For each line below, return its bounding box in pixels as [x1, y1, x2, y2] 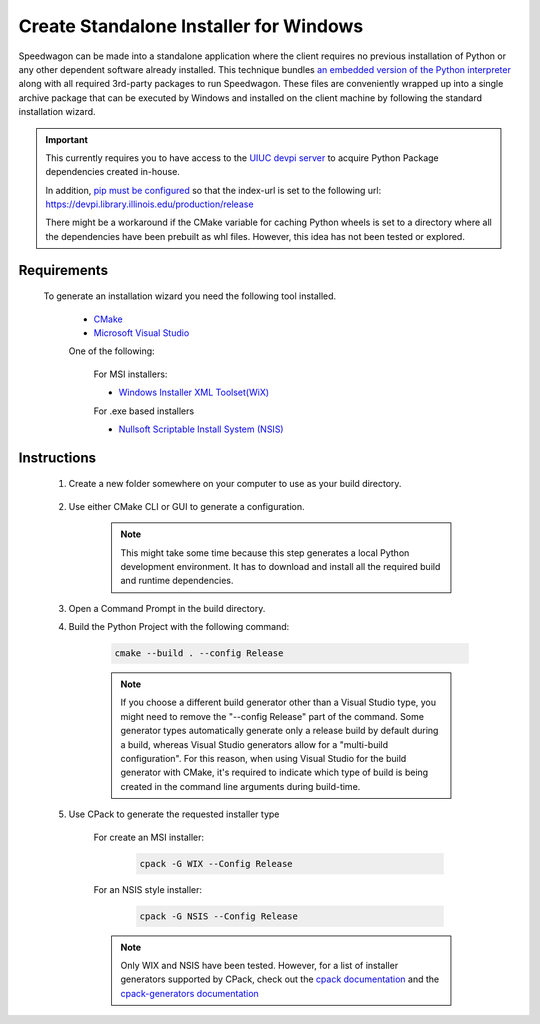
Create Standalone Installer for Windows [18, 15, 364, 37]
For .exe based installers [93, 405, 195, 417]
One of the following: [68, 345, 155, 357]
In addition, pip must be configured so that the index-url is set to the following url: [45, 184, 382, 196]
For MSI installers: [93, 368, 168, 380]
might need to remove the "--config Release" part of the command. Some [120, 710, 425, 722]
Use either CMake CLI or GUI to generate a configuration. [68, 500, 305, 512]
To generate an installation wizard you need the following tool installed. [43, 290, 337, 302]
